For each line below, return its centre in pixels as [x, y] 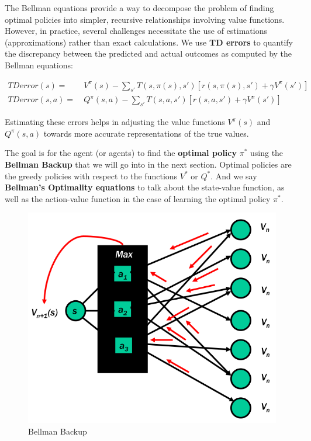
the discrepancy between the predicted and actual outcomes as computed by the [148, 53]
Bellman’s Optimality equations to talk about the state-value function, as [145, 187]
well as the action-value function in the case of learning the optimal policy [138, 198]
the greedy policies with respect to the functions [91, 176]
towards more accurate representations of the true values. [146, 133]
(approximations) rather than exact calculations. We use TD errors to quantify [149, 42]
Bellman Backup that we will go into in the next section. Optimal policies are [148, 164]
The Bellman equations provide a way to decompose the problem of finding [139, 8]
